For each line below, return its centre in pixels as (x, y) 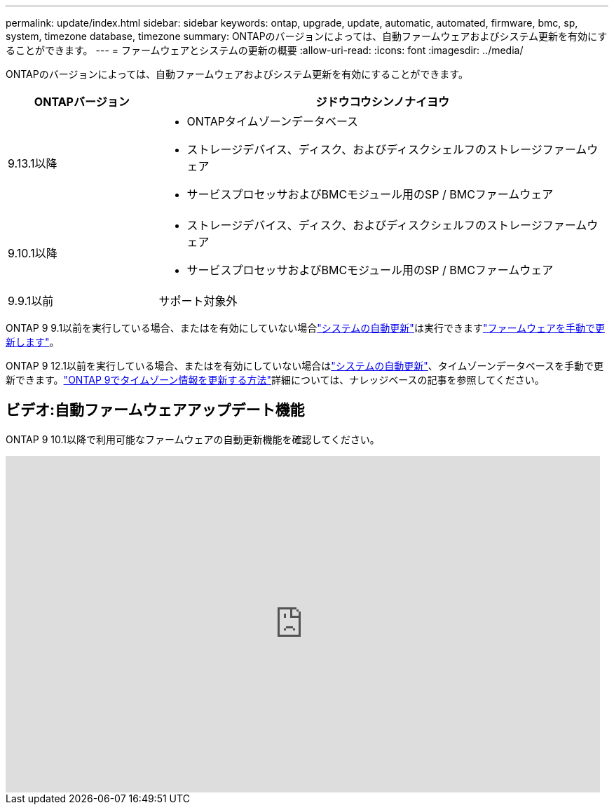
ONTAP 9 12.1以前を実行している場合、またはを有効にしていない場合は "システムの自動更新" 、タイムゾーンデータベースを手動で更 (305, 366)
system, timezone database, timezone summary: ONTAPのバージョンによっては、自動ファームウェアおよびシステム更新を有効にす (307, 36)
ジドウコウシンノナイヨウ (383, 102)
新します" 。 (33, 342)
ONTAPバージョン (82, 102)
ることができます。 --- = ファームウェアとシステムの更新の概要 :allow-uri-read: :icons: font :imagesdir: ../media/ (265, 50)
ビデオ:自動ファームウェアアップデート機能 (155, 410)
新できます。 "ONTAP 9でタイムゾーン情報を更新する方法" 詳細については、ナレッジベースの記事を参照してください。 (275, 380)
